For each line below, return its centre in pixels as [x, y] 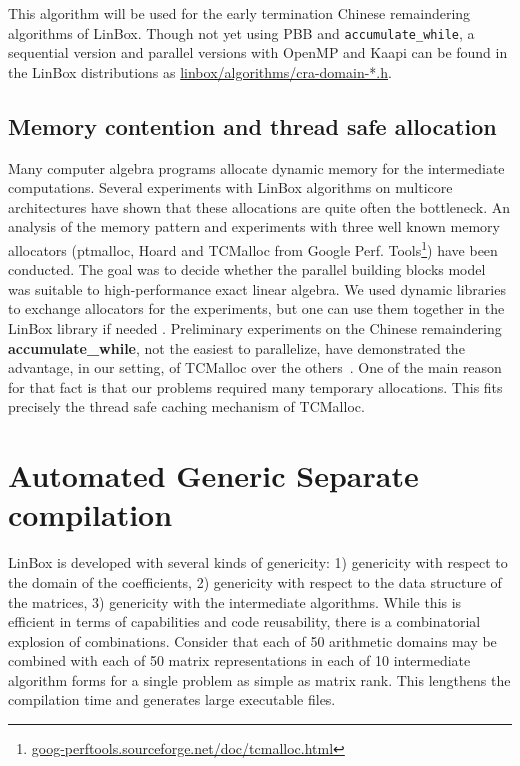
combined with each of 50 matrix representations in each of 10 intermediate [239, 660]
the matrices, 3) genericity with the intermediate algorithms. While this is [235, 601]
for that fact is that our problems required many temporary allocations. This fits [255, 386]
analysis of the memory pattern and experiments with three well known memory [254, 226]
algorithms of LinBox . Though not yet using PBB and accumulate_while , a [241, 32]
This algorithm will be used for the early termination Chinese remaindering [239, 13]
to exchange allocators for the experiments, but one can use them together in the [256, 308]
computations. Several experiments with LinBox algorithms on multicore [230, 187]
